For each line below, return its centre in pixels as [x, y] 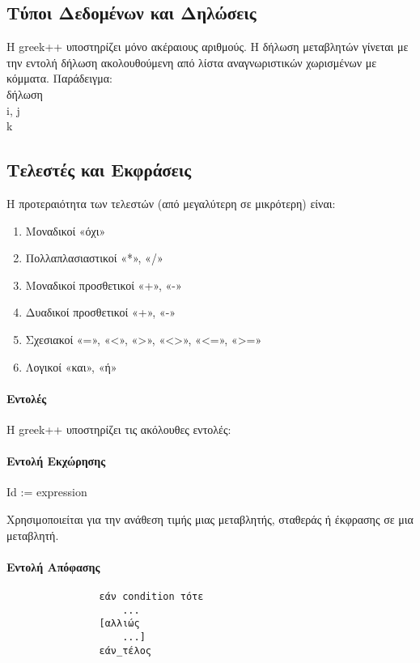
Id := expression [47, 492]
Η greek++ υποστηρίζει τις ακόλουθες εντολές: [119, 429]
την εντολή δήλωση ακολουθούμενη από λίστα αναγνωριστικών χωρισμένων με [192, 62]
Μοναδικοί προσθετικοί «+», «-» [104, 285]
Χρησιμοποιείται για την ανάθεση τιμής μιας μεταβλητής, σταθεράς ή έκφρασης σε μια [210, 518]
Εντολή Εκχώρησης [56, 461]
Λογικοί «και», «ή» [71, 366]
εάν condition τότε [151, 596]
